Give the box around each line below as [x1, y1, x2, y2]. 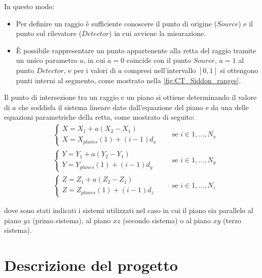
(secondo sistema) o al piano [123, 215, 211, 225]
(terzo [223, 215, 241, 225]
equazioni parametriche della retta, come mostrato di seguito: [4, 112, 195, 122]
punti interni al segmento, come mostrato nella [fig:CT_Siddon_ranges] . [16, 75, 241, 85]
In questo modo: [4, 1, 55, 11]
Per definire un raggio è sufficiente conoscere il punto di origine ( [16, 18, 217, 28]
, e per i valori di [63, 64, 116, 75]
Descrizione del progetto [4, 255, 178, 275]
